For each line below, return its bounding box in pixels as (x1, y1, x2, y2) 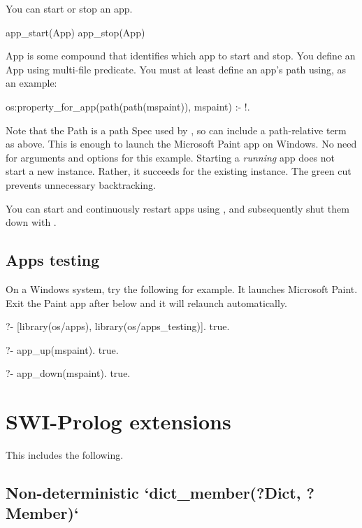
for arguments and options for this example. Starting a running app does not (6, 150, 335, 164)
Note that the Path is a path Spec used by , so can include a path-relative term (6, 122, 347, 137)
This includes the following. (6, 448, 124, 462)
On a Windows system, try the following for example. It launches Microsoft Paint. (6, 281, 358, 296)
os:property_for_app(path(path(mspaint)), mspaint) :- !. (6, 99, 250, 113)
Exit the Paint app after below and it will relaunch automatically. (6, 295, 288, 310)
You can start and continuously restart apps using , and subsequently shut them (6, 201, 349, 215)
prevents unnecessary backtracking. (6, 177, 157, 192)
